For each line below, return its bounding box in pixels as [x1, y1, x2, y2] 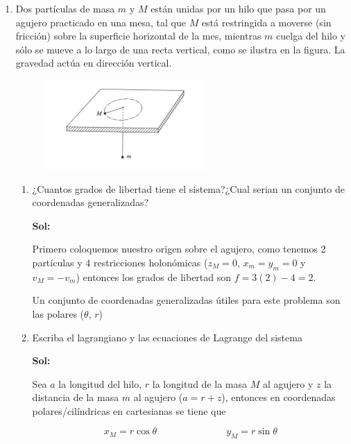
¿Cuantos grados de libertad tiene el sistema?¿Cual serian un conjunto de [32, 181, 345, 196]
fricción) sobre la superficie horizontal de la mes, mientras [15, 28, 262, 43]
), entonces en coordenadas [221, 390, 336, 404]
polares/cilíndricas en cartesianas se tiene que [32, 403, 226, 418]
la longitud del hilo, [58, 376, 142, 391]
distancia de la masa [32, 390, 119, 404]
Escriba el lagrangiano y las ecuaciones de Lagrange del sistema [32, 330, 302, 344]
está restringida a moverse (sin [201, 15, 332, 29]
